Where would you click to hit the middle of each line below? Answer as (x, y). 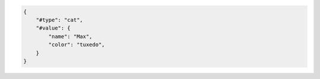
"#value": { (53, 28)
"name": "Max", (71, 36)
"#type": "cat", (59, 20)
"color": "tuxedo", (76, 45)
